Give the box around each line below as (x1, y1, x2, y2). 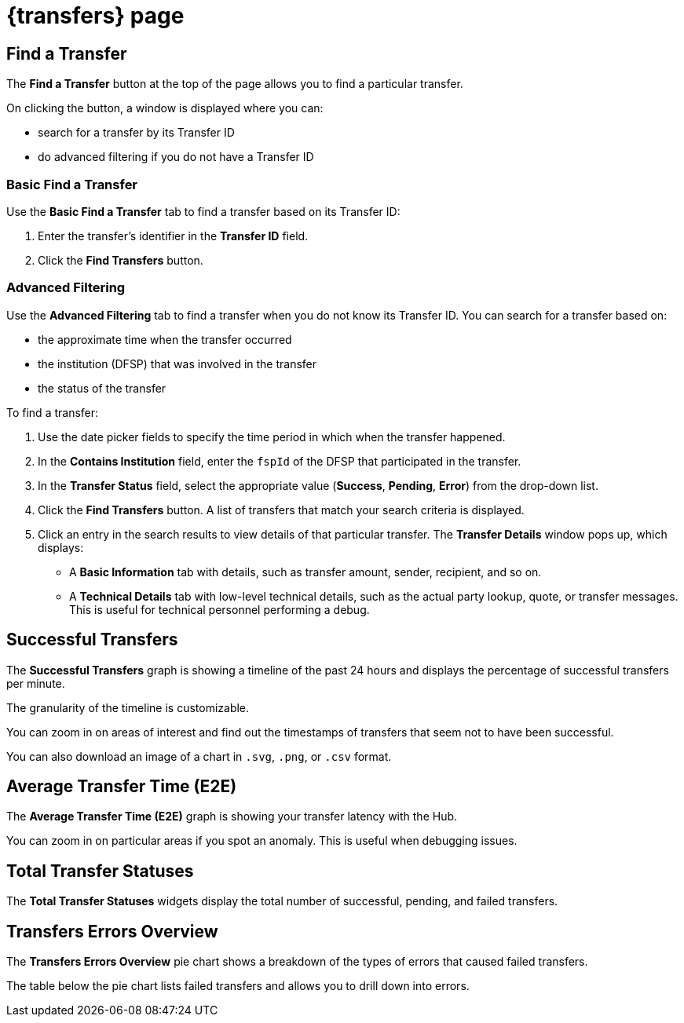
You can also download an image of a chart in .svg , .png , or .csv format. (6, 749, 392, 763)
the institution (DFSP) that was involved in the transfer (38, 356, 317, 371)
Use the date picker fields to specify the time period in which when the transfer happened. (38, 429, 506, 444)
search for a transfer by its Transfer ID (38, 126, 235, 140)
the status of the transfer (38, 381, 166, 395)
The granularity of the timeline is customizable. (6, 700, 250, 714)
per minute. (6, 676, 65, 690)
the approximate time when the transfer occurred (38, 332, 292, 346)
